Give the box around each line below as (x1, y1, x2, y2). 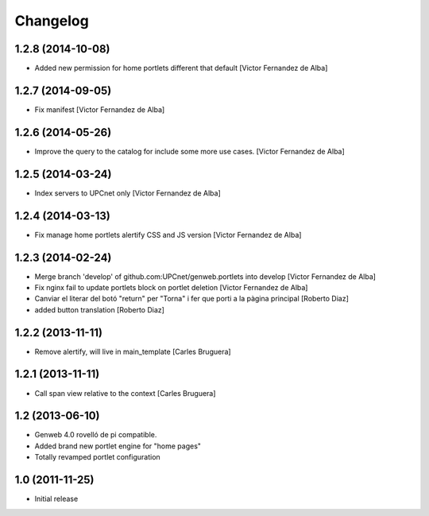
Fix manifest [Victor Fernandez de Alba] (34, 104, 165, 114)
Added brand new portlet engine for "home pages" (34, 441, 202, 451)
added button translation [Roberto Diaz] (34, 305, 164, 314)
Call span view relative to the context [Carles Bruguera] (34, 388, 216, 398)
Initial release (34, 494, 79, 504)
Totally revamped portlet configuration (34, 452, 160, 462)
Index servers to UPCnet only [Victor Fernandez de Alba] (34, 188, 222, 198)
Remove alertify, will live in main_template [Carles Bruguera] (34, 347, 231, 356)
